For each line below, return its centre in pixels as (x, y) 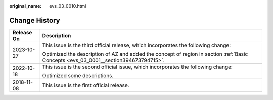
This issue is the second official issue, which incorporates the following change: (137, 67)
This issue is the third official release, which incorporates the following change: (136, 45)
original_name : (26, 6)
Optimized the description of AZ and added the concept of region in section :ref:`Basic (145, 54)
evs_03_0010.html (68, 6)
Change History (35, 20)
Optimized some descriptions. (78, 75)
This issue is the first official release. (86, 85)
